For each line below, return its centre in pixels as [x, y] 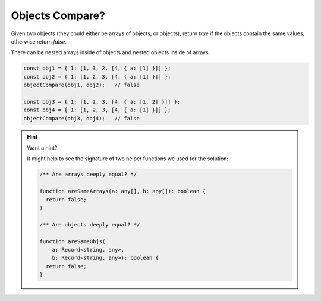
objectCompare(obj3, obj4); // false [81, 118]
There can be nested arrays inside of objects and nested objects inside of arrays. [111, 52]
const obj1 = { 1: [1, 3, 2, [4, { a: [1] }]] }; [97, 68]
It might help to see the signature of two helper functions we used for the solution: [128, 159]
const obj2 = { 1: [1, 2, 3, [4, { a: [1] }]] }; [97, 77]
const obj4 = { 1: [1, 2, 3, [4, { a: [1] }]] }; [97, 110]
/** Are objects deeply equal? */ [90, 224]
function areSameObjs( [73, 241]
